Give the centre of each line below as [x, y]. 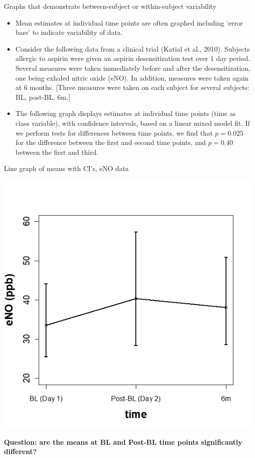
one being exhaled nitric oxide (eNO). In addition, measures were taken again [132, 77]
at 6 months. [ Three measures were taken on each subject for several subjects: [132, 87]
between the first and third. [57, 152]
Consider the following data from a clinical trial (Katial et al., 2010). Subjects [133, 48]
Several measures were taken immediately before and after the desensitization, [133, 68]
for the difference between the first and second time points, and [111, 142]
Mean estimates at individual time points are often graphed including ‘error [129, 22]
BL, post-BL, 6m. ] [43, 97]
